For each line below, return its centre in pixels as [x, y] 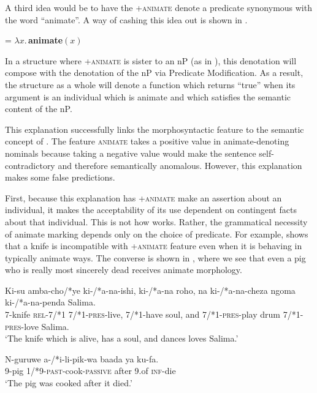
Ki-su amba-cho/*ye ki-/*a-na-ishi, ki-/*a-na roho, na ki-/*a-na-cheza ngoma [150, 290]
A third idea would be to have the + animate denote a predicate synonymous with [158, 7]
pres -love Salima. [37, 326]
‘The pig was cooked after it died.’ [69, 383]
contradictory [30, 165]
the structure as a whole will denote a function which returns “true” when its [150, 84]
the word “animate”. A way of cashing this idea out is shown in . [126, 19]
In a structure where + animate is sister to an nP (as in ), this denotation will [151, 60]
